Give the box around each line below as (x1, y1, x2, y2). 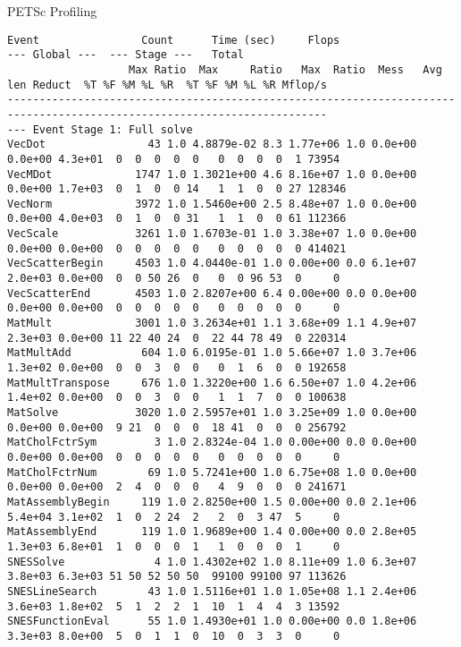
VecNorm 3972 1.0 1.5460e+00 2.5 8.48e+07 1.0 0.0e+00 (7, 197, 417, 210)
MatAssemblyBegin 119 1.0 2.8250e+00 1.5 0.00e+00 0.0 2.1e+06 (7, 495, 417, 508)
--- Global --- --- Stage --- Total (7, 48, 244, 62)
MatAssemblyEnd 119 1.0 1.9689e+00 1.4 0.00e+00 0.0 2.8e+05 (7, 525, 417, 539)
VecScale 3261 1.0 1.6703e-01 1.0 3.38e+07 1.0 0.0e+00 (7, 227, 417, 241)
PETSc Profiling (7, 2, 97, 20)
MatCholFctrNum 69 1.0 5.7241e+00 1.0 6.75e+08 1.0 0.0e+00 (7, 465, 417, 479)
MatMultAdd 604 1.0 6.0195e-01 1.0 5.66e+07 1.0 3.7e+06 (7, 346, 417, 360)
